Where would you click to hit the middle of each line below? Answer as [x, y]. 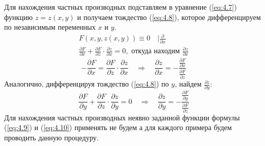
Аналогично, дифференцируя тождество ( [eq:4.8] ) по [87, 84]
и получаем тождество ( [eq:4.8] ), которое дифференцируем [169, 17]
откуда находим [156, 51]
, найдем [188, 84]
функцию [19, 17]
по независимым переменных [50, 27]
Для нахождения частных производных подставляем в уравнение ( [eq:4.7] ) [121, 7]
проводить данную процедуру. [51, 138]
